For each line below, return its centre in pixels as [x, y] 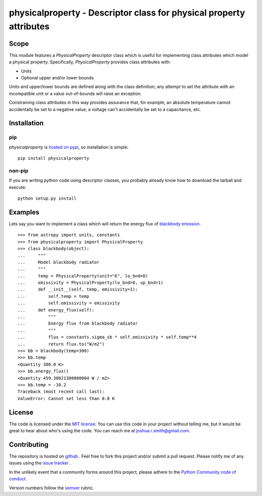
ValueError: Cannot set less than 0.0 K [66, 398]
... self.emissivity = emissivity [69, 303]
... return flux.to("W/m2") [61, 344]
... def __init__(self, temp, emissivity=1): [78, 289]
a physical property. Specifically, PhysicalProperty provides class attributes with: [90, 62]
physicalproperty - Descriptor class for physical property [127, 13]
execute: [18, 187]
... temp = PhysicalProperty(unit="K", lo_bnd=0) [83, 276]
